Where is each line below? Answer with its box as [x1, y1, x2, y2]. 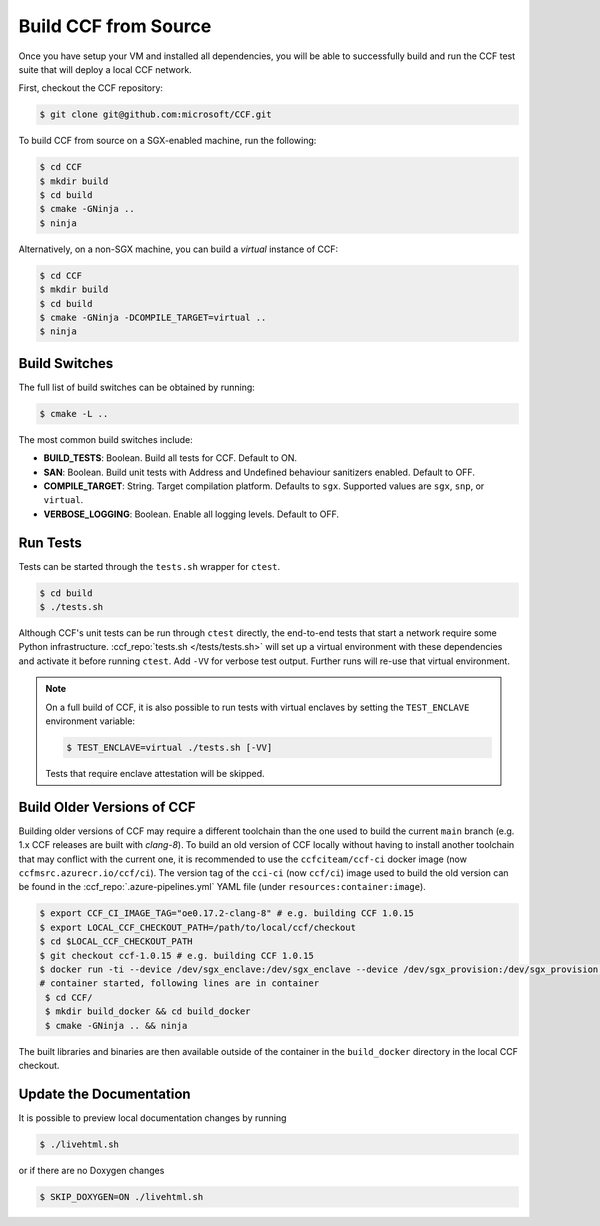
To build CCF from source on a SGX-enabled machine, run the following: [18, 135, 317, 147]
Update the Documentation [18, 1085, 191, 1102]
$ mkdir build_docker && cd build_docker [45, 1006, 251, 1017]
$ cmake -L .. [39, 408, 109, 419]
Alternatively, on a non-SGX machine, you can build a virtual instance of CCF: [18, 243, 339, 255]
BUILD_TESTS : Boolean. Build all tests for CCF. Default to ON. [43, 452, 298, 464]
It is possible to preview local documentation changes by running [18, 1111, 287, 1124]
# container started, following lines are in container [39, 978, 320, 989]
